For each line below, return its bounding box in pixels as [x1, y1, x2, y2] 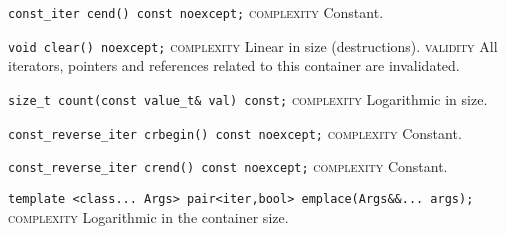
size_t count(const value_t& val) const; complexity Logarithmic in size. [8, 88, 488, 109]
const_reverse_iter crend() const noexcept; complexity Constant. [8, 156, 448, 177]
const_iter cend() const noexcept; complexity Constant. [8, 2, 384, 22]
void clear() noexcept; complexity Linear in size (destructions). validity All [8, 35, 498, 56]
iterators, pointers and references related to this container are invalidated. [8, 55, 460, 76]
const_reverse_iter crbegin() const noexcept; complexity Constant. [8, 122, 462, 143]
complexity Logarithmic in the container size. [8, 206, 289, 227]
